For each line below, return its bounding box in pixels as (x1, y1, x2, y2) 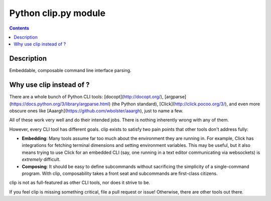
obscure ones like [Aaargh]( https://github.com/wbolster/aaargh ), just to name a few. (9, 108, 183, 114)
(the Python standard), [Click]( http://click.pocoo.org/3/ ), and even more (111, 101, 260, 107)
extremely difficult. (22, 156, 61, 162)
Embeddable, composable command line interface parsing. (9, 68, 131, 74)
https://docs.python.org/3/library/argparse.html (11, 101, 109, 107)
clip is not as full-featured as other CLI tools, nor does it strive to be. (9, 179, 151, 185)
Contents (9, 25, 30, 31)
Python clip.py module (9, 8, 105, 19)
